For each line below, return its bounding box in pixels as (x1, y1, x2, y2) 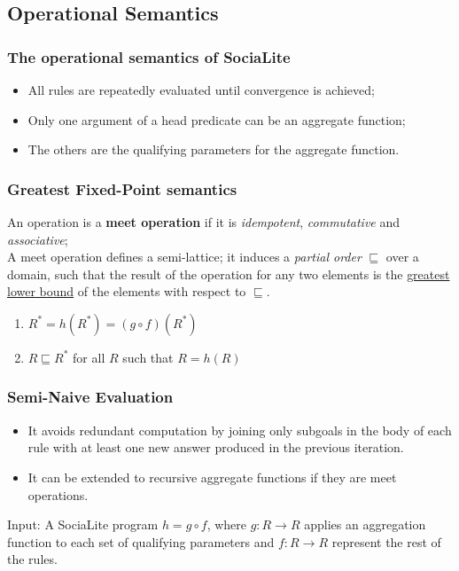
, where (206, 515, 247, 534)
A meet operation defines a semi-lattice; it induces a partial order (7, 247, 362, 266)
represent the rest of (331, 532, 441, 551)
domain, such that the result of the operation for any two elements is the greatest (7, 264, 450, 283)
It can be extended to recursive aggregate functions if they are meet (27, 467, 397, 486)
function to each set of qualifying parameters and (7, 532, 275, 551)
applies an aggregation (304, 515, 426, 534)
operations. (27, 485, 89, 504)
